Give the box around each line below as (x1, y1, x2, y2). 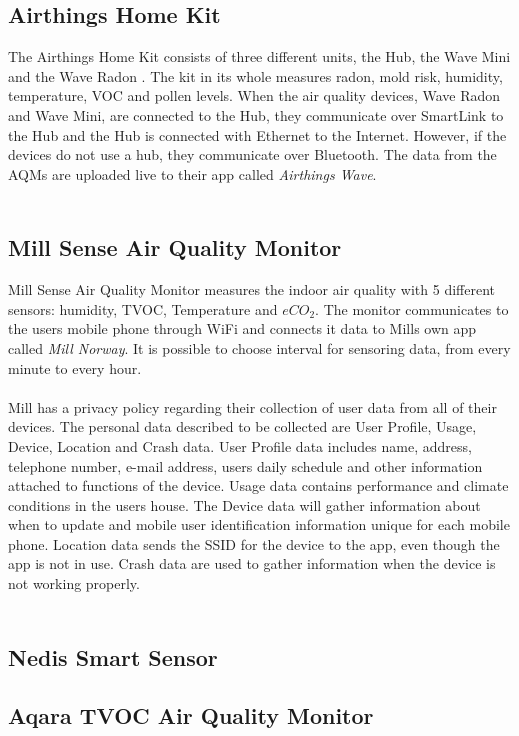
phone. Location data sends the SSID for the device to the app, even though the (8, 533, 500, 554)
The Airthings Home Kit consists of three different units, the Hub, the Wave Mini (8, 46, 511, 67)
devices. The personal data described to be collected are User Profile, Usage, (8, 416, 477, 437)
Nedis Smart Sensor (8, 641, 218, 672)
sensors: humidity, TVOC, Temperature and (8, 298, 278, 319)
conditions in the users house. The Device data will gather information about (8, 494, 481, 515)
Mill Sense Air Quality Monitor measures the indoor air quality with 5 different (8, 279, 496, 300)
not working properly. (8, 573, 140, 594)
